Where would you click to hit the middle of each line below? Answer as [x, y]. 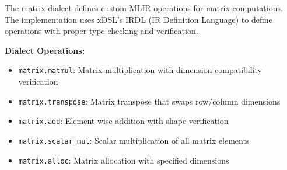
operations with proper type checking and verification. [101, 31]
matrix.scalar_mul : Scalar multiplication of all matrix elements [134, 140]
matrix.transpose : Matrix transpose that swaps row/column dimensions [149, 101]
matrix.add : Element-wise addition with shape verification [123, 121]
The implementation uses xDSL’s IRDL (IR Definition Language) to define [139, 19]
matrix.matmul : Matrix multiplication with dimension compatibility [140, 70]
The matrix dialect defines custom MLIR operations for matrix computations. [144, 8]
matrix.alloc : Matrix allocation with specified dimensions [124, 160]
